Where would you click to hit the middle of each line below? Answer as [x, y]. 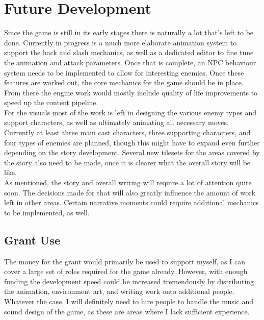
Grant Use [32, 240]
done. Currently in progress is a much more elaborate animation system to [121, 42]
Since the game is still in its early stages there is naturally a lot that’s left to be [129, 32]
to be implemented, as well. [47, 212]
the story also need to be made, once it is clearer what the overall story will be [127, 162]
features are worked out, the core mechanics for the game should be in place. [124, 82]
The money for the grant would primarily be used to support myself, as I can [125, 261]
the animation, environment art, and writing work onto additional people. [119, 291]
